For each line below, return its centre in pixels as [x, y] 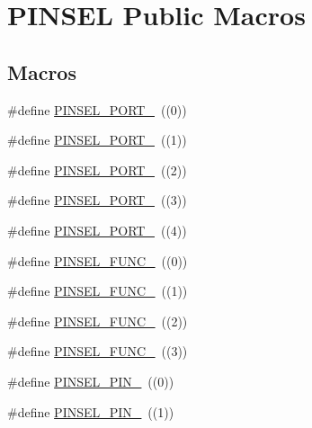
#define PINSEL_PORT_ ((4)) [97, 230]
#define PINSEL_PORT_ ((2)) [97, 169]
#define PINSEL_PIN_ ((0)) [91, 381]
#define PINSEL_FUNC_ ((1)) [98, 291]
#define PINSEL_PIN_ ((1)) [91, 411]
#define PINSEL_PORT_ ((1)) [97, 140]
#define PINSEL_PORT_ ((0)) [97, 109]
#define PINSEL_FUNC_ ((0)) [98, 260]
